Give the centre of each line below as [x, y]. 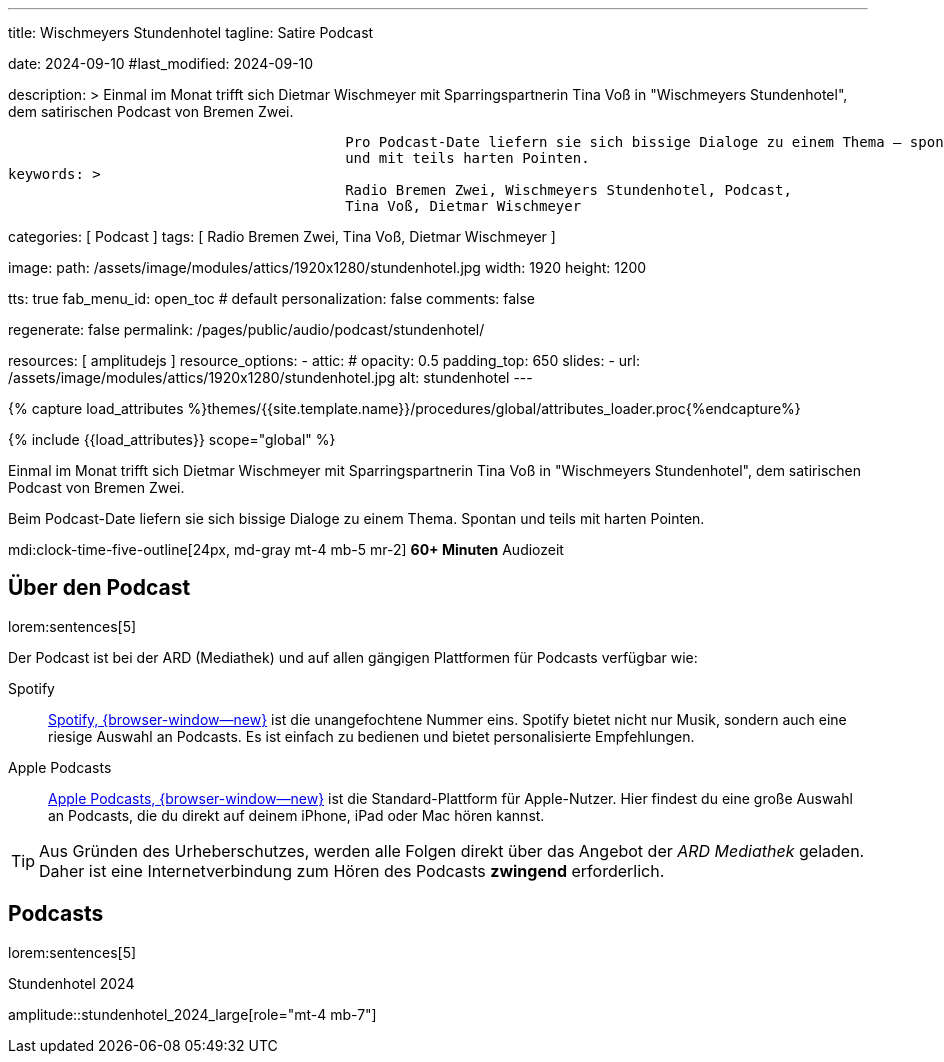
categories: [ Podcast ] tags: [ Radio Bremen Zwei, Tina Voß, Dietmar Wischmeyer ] [282, 236]
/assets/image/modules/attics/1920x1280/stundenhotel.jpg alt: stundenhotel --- [270, 377]
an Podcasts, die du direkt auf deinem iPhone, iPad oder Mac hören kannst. [296, 815]
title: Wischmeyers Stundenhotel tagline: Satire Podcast [191, 32]
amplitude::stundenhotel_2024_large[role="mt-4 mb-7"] [192, 1014]
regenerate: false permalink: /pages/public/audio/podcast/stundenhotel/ [246, 329]
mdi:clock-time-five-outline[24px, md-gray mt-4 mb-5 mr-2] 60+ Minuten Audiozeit [286, 549]
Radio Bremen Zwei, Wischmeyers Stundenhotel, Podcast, [568, 190]
